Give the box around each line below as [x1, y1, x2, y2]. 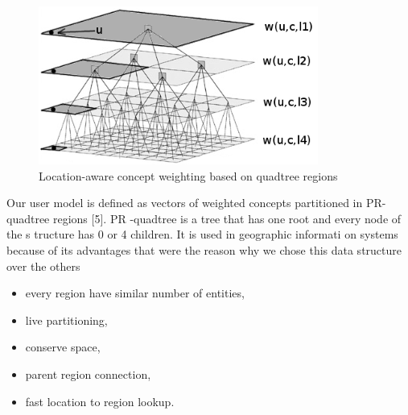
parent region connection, [25, 365, 151, 382]
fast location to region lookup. [25, 392, 175, 409]
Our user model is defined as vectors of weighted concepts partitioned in [6, 194, 363, 211]
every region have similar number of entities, [25, 284, 245, 301]
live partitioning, [25, 311, 108, 328]
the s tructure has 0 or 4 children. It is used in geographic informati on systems [6, 226, 398, 243]
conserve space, [25, 338, 101, 355]
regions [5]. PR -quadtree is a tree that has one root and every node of [52, 210, 402, 226]
